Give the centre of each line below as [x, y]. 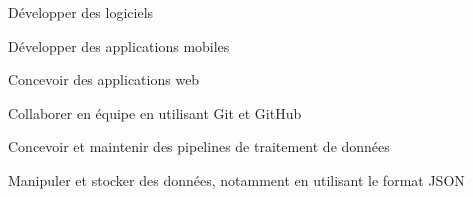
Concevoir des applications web [104, 79]
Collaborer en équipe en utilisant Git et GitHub [155, 112]
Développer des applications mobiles [119, 45]
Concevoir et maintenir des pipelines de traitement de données [199, 146]
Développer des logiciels [81, 12]
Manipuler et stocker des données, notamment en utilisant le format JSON [236, 179]
